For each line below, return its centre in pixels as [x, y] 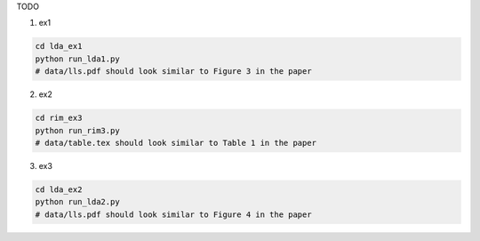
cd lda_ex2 [59, 189]
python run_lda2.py [77, 202]
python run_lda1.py [77, 59]
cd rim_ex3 [59, 118]
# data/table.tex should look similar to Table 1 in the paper [176, 143]
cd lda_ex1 [59, 46]
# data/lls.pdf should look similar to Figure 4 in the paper [173, 214]
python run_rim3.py [77, 130]
